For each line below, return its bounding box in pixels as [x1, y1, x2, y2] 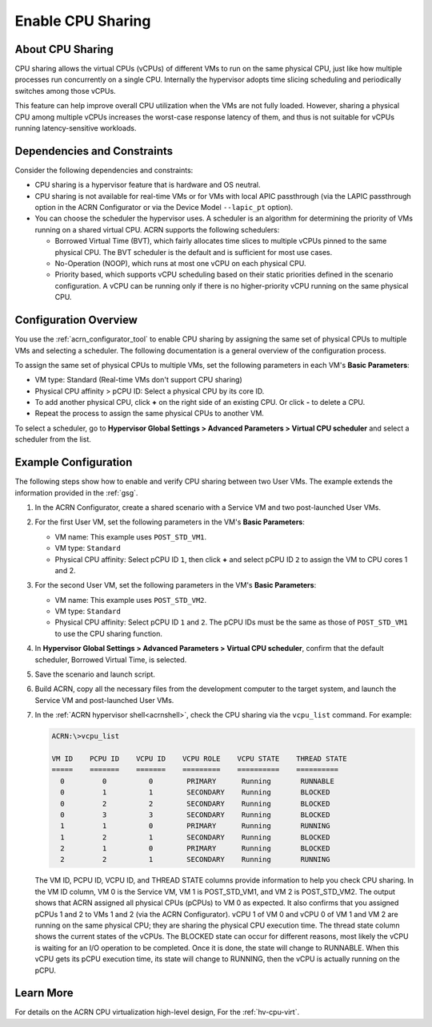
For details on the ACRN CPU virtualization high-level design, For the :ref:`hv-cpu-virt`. [14, 1007, 300, 1017]
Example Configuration [14, 455, 133, 469]
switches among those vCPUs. [14, 86, 116, 95]
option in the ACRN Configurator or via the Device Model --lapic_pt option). [34, 203, 294, 212]
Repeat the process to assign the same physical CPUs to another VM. [34, 409, 264, 418]
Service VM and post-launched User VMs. [34, 695, 174, 705]
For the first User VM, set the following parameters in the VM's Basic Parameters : [34, 517, 306, 527]
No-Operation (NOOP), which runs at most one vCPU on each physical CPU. [54, 259, 306, 269]
